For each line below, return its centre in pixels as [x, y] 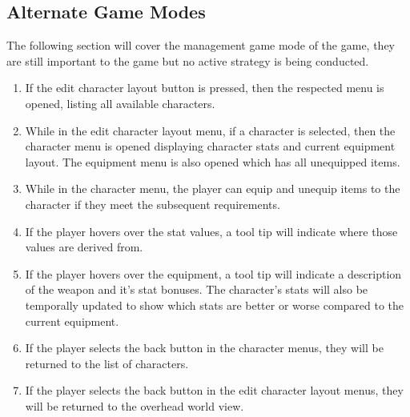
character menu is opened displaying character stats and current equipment [210, 146]
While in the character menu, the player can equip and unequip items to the [213, 188]
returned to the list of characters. [107, 363]
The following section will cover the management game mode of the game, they [201, 45]
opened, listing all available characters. [120, 103]
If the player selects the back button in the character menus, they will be [204, 348]
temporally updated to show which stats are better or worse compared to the [215, 305]
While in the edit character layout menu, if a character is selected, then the [210, 130]
